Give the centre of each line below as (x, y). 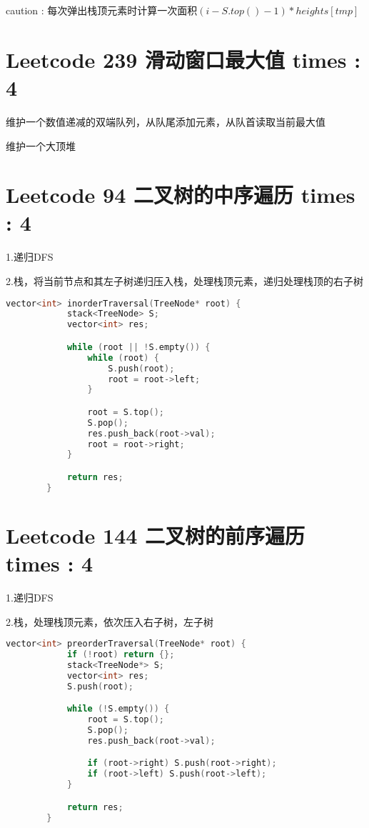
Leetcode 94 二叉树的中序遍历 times (181, 195)
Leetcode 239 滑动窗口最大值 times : (183, 59)
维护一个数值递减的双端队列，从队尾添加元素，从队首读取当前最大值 (166, 121)
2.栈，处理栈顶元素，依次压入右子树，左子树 (110, 621)
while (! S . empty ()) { (118, 709)
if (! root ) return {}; (121, 655)
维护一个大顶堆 (41, 145)
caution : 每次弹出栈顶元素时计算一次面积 (102, 10)
